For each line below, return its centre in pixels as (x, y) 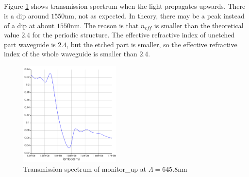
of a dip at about (29, 25)
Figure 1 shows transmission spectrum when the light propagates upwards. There (125, 6)
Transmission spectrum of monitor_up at (85, 168)
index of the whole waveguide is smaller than (71, 54)
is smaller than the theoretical (199, 25)
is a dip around (26, 15)
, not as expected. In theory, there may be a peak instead (159, 15)
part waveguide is (30, 44)
